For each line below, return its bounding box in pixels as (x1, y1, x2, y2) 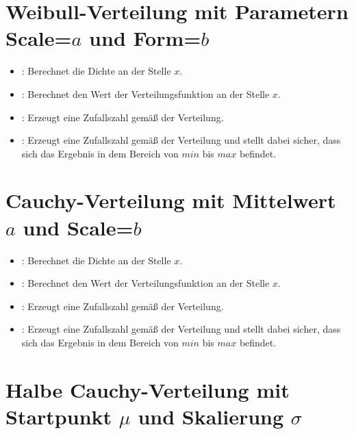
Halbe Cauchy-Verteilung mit (5, 375, 290, 403)
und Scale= (23, 213, 134, 241)
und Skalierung (138, 402, 284, 430)
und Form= (89, 24, 201, 52)
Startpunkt (5, 402, 112, 430)
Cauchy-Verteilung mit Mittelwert (5, 186, 336, 214)
